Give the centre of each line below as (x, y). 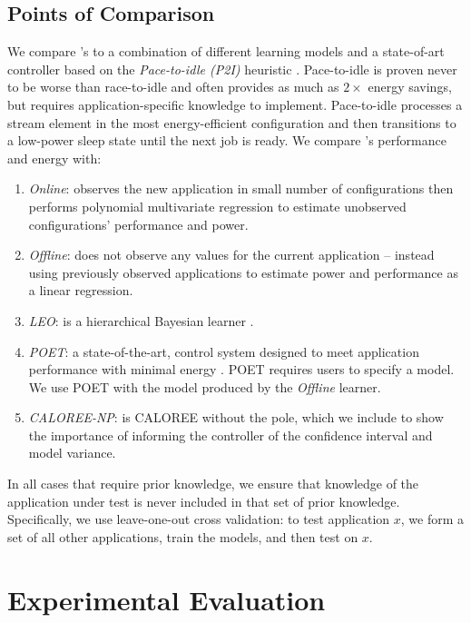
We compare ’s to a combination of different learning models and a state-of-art (226, 51)
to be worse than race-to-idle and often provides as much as (173, 87)
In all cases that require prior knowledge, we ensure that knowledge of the (213, 484)
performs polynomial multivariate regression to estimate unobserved (217, 206)
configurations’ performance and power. (138, 224)
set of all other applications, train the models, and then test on (183, 536)
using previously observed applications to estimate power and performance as (243, 272)
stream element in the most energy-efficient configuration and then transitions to (232, 122)
